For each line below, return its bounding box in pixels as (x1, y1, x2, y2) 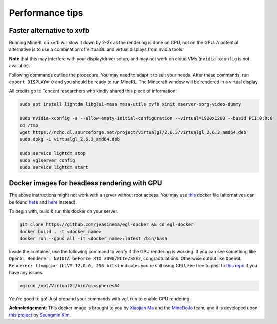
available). (9, 63, 31, 69)
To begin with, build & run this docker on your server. (9, 208, 118, 214)
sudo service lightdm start (19, 164, 88, 170)
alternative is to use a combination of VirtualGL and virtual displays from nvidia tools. (9, 46, 184, 52)
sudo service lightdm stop (19, 150, 86, 156)
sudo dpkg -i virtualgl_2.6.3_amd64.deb (19, 136, 120, 142)
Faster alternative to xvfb (9, 26, 90, 35)
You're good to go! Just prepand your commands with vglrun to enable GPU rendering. (9, 296, 191, 302)
